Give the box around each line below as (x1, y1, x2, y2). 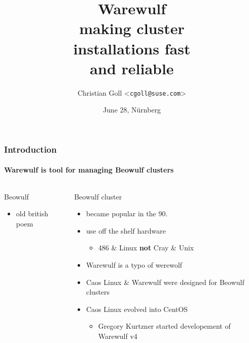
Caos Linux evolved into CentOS (86, 303, 188, 314)
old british (16, 208, 48, 219)
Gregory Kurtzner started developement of (98, 321, 231, 331)
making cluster (79, 18, 185, 39)
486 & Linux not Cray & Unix (98, 242, 194, 253)
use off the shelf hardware (86, 225, 166, 236)
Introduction (4, 142, 57, 155)
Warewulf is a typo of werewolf (86, 260, 183, 270)
